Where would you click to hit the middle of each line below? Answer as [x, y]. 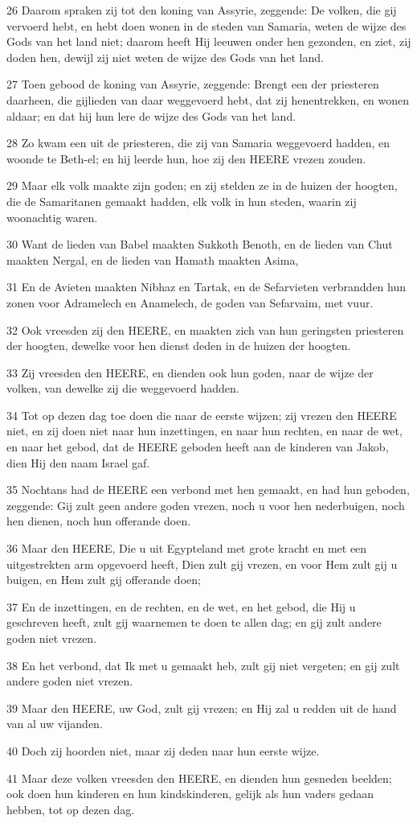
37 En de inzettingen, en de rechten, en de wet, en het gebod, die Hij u [181, 606]
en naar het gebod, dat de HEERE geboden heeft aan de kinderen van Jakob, [198, 447]
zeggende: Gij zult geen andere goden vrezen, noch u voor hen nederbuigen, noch [206, 505]
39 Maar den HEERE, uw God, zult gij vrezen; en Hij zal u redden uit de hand [202, 708]
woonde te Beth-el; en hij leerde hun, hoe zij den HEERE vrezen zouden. [186, 158]
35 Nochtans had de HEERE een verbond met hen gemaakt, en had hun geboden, [208, 490]
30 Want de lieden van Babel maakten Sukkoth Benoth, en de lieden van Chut [200, 244]
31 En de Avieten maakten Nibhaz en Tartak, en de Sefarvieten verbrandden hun [206, 287]
